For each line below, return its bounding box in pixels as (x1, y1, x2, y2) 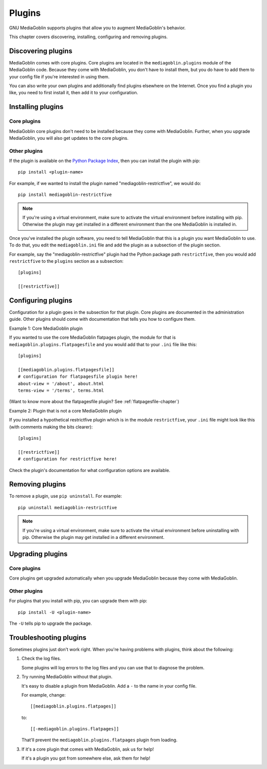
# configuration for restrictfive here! (18, 456, 117, 462)
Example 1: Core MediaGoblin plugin (9, 325, 83, 331)
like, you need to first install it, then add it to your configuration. (9, 90, 138, 96)
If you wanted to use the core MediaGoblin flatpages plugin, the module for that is (9, 335, 176, 341)
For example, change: (21, 692, 66, 698)
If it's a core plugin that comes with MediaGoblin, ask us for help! (21, 746, 154, 752)
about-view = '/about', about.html (18, 381, 104, 386)
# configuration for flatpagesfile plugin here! (18, 374, 138, 379)
